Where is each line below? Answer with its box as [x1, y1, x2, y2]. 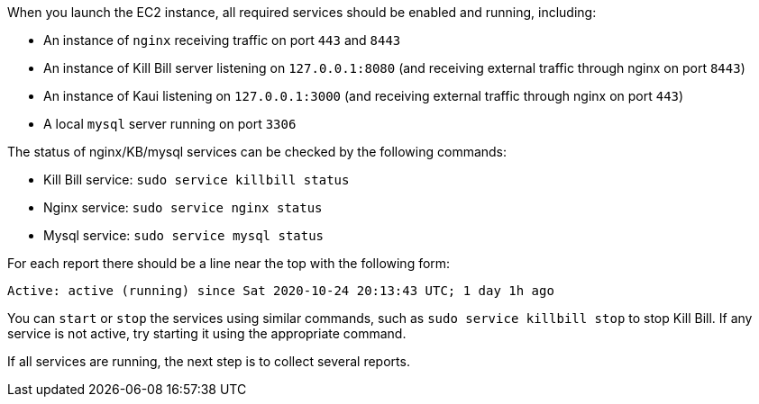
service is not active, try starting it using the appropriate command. [7, 326, 407, 341]
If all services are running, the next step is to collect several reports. [7, 354, 410, 369]
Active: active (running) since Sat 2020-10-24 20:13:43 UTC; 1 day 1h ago [7, 283, 554, 298]
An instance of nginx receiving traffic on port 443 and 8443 [43, 32, 401, 48]
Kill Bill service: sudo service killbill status [43, 172, 350, 187]
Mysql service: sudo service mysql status [43, 228, 325, 243]
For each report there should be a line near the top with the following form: [7, 256, 451, 271]
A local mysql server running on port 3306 [43, 116, 297, 131]
